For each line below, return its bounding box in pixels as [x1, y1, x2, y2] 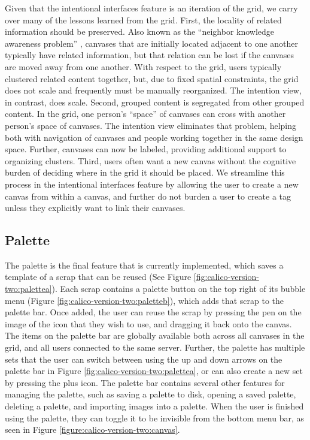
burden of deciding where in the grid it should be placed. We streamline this [5, 166, 285, 179]
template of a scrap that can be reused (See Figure [5, 270, 192, 283]
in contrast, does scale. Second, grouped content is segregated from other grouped [5, 95, 305, 108]
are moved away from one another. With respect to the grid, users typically [5, 60, 282, 73]
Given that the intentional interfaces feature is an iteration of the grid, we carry [5, 2, 298, 14]
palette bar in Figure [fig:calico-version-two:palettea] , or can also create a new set [5, 364, 303, 377]
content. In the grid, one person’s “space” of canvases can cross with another [5, 107, 286, 120]
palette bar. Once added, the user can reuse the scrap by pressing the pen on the [5, 306, 302, 318]
